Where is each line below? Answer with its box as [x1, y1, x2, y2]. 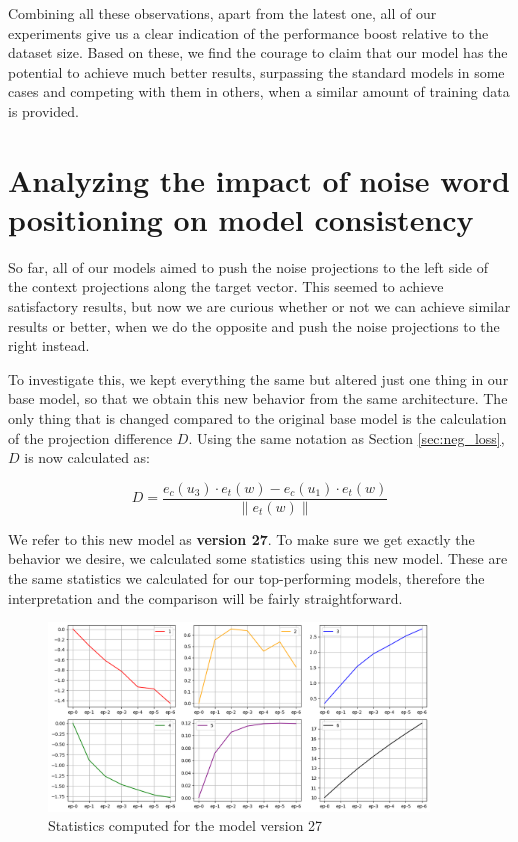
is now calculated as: [24, 447, 151, 468]
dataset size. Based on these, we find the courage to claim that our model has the [8, 42, 508, 63]
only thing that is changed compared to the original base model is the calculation [8, 408, 507, 429]
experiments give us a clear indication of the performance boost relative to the [8, 22, 489, 43]
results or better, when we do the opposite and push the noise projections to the [8, 315, 500, 336]
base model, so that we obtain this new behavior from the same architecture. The [8, 388, 508, 409]
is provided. [8, 100, 79, 121]
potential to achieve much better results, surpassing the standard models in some [8, 61, 505, 82]
